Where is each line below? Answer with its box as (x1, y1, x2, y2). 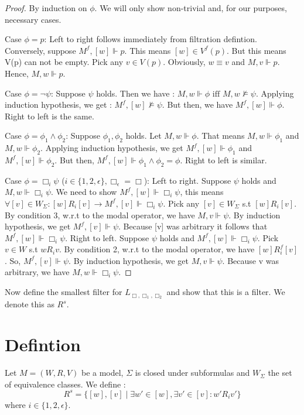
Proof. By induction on (5, 2, 87, 13)
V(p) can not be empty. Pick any (5, 56, 124, 68)
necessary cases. (5, 13, 62, 25)
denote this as (5, 298, 54, 310)
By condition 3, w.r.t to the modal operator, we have (5, 208, 195, 221)
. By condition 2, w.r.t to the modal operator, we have (59, 243, 255, 255)
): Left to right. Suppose (144, 174, 231, 186)
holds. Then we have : (96, 87, 175, 99)
